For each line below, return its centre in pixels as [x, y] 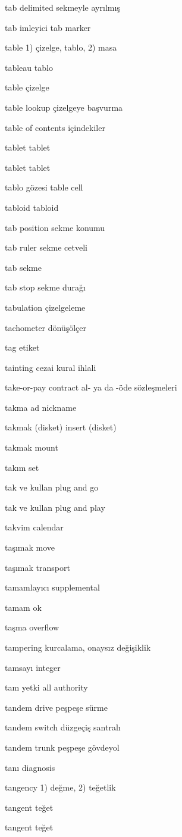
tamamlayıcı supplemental [52, 587]
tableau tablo [29, 67]
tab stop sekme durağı [45, 287]
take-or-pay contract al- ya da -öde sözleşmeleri [91, 387]
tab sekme [23, 267]
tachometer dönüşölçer [46, 327]
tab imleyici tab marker [48, 27]
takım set [22, 467]
